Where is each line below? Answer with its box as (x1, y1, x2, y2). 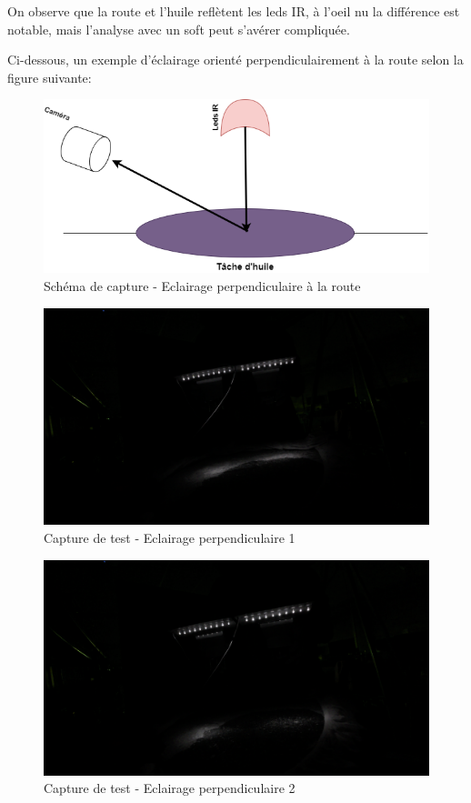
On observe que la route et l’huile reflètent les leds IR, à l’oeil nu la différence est (7, 2, 460, 20)
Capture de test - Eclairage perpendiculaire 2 (44, 778, 296, 798)
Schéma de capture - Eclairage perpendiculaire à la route (44, 276, 361, 295)
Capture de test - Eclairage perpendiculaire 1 (44, 528, 296, 547)
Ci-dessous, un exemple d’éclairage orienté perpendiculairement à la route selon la (7, 50, 464, 69)
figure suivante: (7, 67, 92, 86)
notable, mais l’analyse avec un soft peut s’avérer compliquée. (7, 19, 350, 38)
